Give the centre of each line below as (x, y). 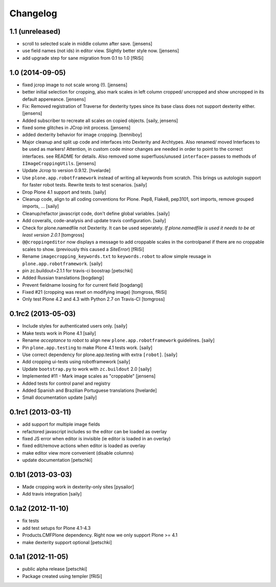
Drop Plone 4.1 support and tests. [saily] (64, 192)
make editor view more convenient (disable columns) (78, 453)
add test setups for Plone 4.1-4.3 (56, 528)
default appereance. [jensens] (54, 99)
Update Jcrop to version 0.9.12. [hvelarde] (66, 171)
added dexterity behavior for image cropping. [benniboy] (82, 135)
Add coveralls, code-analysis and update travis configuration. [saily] (94, 221)
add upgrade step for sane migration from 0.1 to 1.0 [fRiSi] (83, 58)
